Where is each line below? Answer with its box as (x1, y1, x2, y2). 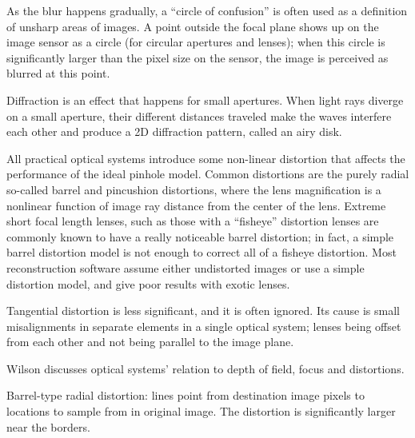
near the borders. (6, 418, 90, 435)
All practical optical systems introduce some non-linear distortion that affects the (6, 149, 405, 166)
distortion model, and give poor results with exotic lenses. (6, 275, 290, 292)
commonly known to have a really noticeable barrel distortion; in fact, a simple (6, 228, 394, 245)
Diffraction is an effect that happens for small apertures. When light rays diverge (6, 91, 404, 108)
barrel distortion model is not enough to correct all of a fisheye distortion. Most (6, 244, 397, 261)
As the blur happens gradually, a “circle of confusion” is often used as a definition (6, 2, 408, 18)
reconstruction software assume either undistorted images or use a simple (6, 259, 365, 276)
